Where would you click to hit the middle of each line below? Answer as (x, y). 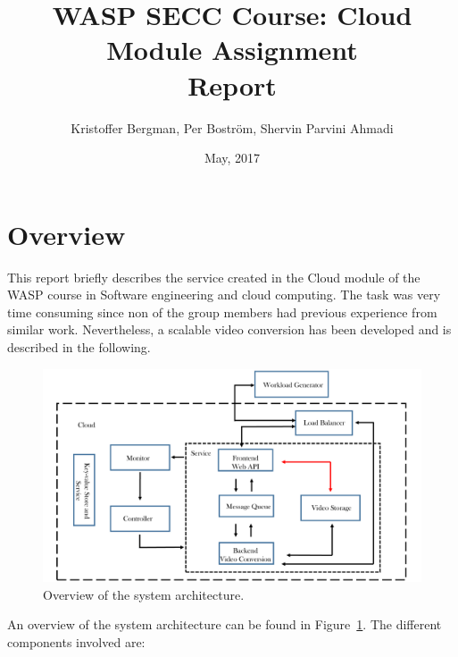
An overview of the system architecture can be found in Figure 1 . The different (225, 624)
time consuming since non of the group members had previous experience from (222, 312)
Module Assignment (232, 50)
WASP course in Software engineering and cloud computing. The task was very (224, 295)
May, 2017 (232, 158)
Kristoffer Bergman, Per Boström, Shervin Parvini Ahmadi (232, 127)
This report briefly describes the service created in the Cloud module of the (214, 277)
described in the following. (79, 347)
